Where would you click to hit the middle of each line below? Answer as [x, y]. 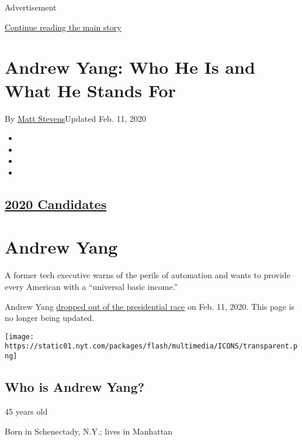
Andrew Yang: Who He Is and [130, 67]
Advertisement [31, 7]
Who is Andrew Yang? [75, 387]
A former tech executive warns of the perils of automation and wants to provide [147, 275]
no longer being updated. [50, 318]
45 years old [26, 411]
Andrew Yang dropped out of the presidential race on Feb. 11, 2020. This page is [150, 306]
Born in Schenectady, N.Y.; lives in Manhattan [88, 431]
